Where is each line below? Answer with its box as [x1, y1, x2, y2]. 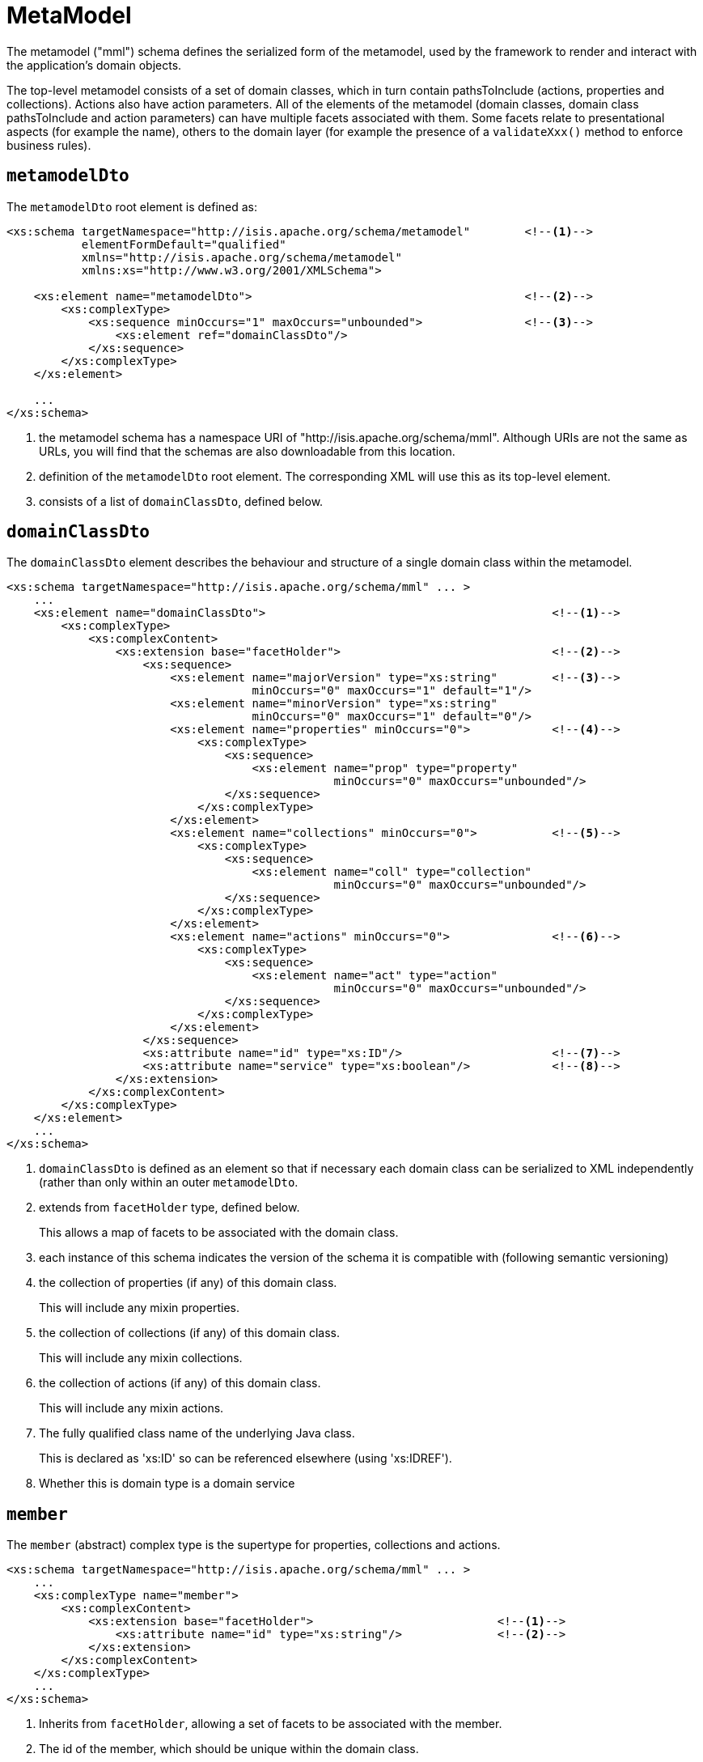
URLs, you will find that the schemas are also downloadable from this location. [39, 444, 455, 458]
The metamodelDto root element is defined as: [6, 199, 258, 214]
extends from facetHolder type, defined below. [39, 1200, 300, 1215]
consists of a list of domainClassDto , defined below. [39, 494, 324, 508]
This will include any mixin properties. [39, 1301, 240, 1315]
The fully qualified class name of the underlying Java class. [39, 1426, 355, 1441]
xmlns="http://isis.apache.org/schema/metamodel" [81, 250, 402, 264]
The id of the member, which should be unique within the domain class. [39, 1742, 419, 1756]
